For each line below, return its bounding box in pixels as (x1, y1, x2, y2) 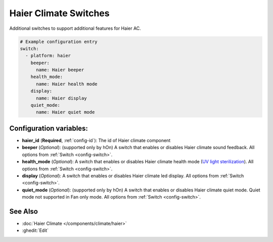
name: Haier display (36, 95, 87, 101)
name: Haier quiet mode (36, 109, 95, 115)
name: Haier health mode (36, 81, 98, 87)
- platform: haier (25, 53, 71, 59)
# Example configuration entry (20, 38, 98, 44)
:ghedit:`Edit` (22, 227, 49, 233)
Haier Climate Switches (9, 8, 110, 19)
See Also (9, 207, 38, 216)
